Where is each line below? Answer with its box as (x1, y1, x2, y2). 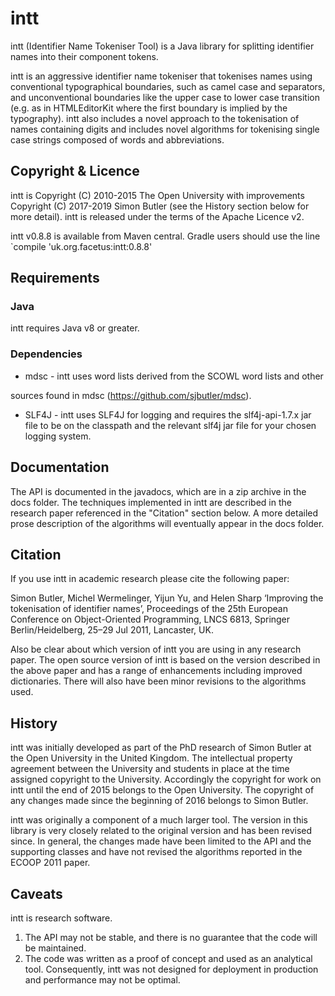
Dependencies (10, 347, 83, 361)
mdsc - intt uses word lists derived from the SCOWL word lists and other (24, 370, 324, 382)
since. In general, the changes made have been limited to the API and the (10, 835, 312, 847)
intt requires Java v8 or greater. (10, 322, 140, 334)
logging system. (24, 430, 92, 442)
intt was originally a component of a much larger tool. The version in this (10, 814, 308, 826)
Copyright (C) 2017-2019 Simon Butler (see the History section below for (10, 200, 310, 212)
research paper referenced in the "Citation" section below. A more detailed (10, 507, 319, 519)
